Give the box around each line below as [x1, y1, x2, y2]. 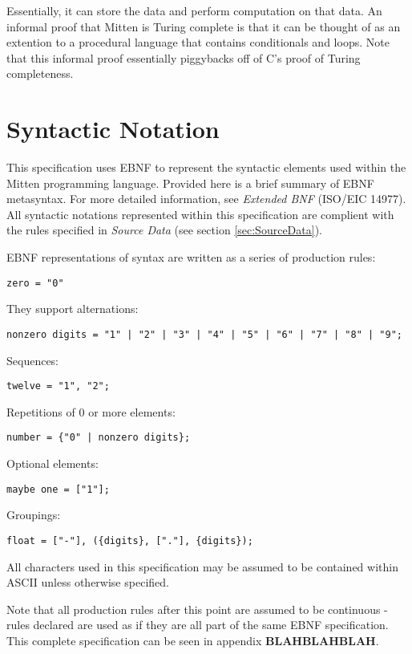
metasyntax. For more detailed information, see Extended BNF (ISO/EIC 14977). [6, 190, 406, 207]
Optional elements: [6, 455, 99, 472]
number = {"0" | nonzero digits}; [6, 432, 191, 444]
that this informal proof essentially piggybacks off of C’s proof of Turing [6, 49, 361, 66]
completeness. [6, 65, 74, 82]
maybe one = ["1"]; [6, 483, 110, 495]
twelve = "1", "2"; [6, 380, 110, 392]
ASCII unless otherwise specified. [6, 574, 169, 591]
